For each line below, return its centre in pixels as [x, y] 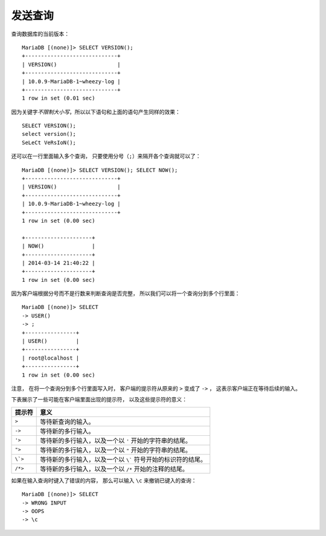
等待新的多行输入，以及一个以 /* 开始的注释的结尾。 [114, 469]
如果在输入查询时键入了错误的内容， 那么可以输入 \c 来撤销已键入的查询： [104, 480]
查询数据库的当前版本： [40, 34]
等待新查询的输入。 [67, 421]
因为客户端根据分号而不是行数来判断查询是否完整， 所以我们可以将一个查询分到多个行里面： [126, 293]
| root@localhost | [51, 358]
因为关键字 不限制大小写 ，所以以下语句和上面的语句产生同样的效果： [96, 112]
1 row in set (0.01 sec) [59, 98]
